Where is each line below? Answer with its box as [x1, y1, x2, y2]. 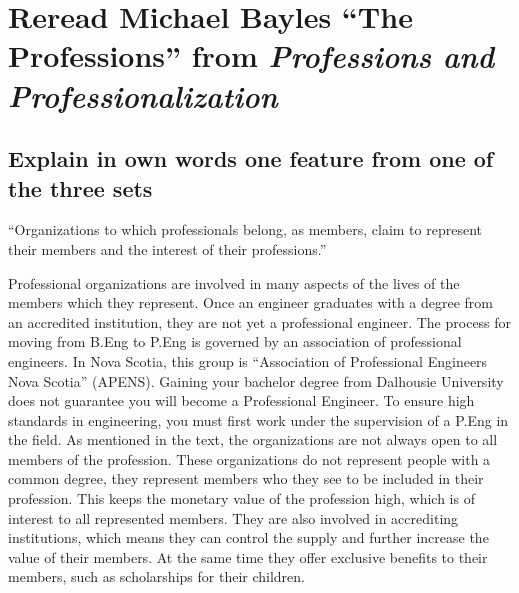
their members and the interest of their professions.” [8, 238, 327, 259]
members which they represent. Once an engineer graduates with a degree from [8, 292, 494, 313]
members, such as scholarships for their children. [8, 566, 305, 587]
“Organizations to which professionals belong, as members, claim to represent [8, 219, 482, 240]
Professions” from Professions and [8, 35, 495, 77]
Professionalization [8, 74, 278, 116]
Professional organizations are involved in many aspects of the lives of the [8, 272, 460, 293]
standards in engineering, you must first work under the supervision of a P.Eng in [8, 409, 509, 430]
